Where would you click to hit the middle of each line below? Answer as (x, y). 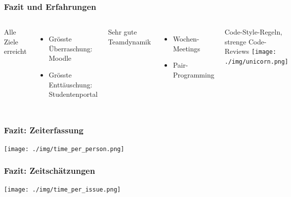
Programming (194, 75)
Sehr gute (123, 32)
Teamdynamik (129, 41)
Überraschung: (70, 48)
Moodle (60, 58)
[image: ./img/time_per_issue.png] (62, 189)
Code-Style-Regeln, (253, 32)
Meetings (187, 48)
